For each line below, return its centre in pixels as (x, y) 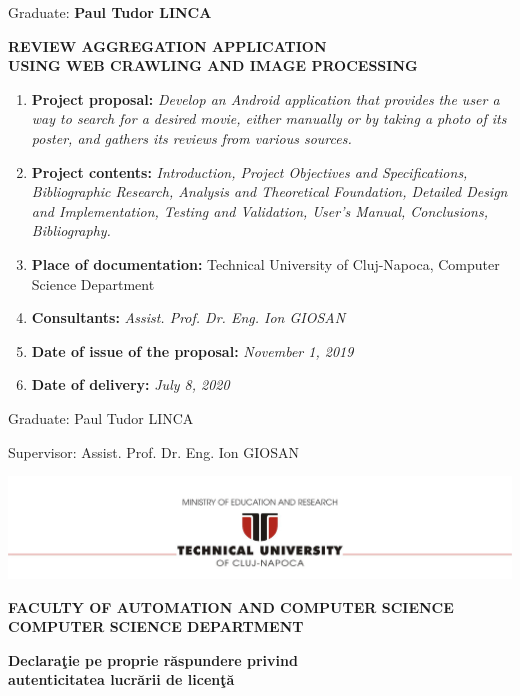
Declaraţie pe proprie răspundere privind (153, 659)
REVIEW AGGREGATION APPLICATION (167, 45)
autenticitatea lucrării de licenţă (121, 679)
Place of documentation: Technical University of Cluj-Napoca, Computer (265, 263)
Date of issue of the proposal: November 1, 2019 (192, 350)
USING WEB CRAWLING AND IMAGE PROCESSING (213, 65)
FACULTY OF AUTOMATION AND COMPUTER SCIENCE (231, 606)
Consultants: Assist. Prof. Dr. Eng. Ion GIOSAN (188, 317)
